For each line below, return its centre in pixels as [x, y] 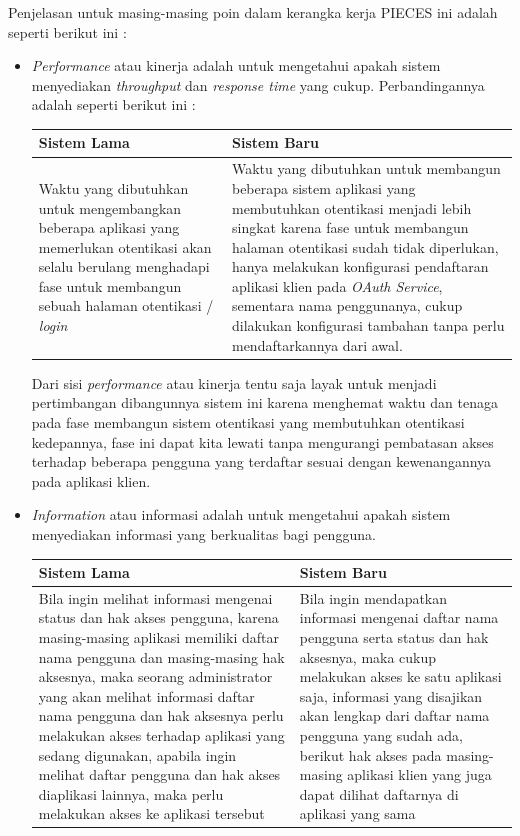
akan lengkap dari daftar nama [394, 715]
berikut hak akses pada [370, 754]
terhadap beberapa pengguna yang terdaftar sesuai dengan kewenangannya [261, 461]
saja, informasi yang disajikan [391, 695]
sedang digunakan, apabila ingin [137, 754]
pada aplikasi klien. [91, 480]
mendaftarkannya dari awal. [317, 344]
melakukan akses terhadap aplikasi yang [161, 735]
